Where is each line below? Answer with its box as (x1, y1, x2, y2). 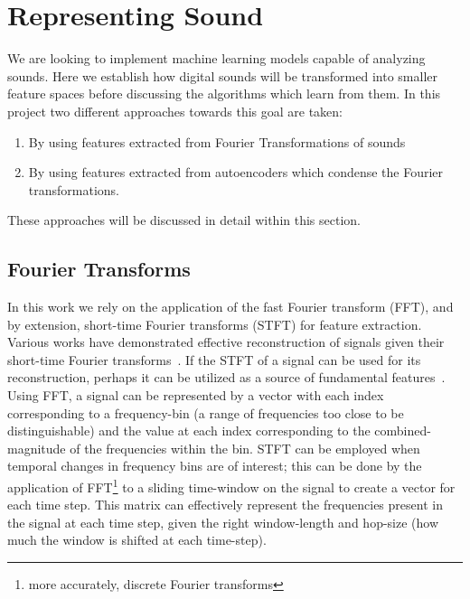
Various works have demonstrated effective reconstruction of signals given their (7, 332, 445, 351)
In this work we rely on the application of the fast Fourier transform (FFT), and (7, 297, 454, 316)
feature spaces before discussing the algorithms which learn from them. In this (7, 84, 441, 103)
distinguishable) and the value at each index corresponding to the (7, 421, 371, 440)
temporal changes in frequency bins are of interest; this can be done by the (7, 456, 422, 475)
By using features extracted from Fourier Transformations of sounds (28, 132, 406, 151)
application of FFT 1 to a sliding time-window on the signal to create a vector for (7, 475, 456, 496)
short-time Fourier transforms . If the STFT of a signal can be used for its (7, 350, 421, 369)
